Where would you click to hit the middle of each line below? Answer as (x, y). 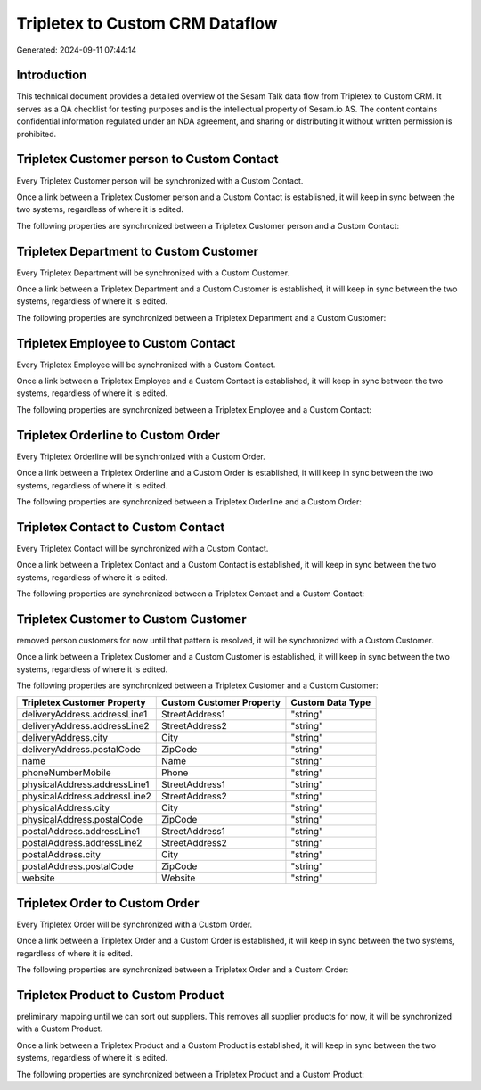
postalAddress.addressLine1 (81, 832)
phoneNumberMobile (66, 773)
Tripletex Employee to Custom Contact (126, 343)
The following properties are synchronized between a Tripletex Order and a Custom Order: (183, 970)
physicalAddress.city (66, 808)
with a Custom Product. (60, 1029)
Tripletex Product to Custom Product (120, 995)
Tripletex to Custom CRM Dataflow (147, 23)
